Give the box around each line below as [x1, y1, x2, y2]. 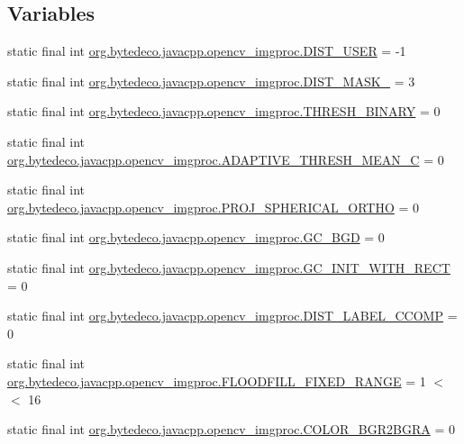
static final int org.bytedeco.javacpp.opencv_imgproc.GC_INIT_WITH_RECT [7, 258, 450, 276]
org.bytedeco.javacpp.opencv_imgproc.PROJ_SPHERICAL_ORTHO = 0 [7, 197, 420, 216]
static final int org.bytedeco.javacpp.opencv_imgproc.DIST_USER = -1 [7, 41, 406, 60]
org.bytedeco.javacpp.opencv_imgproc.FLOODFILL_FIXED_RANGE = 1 [7, 371, 426, 390]
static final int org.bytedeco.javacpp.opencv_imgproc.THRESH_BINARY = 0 [7, 102, 441, 121]
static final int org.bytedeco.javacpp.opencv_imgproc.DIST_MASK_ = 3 [7, 71, 415, 90]
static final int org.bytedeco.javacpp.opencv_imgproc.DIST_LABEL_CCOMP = [7, 306, 458, 325]
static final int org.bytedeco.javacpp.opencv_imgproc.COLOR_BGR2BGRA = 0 [7, 420, 455, 439]
